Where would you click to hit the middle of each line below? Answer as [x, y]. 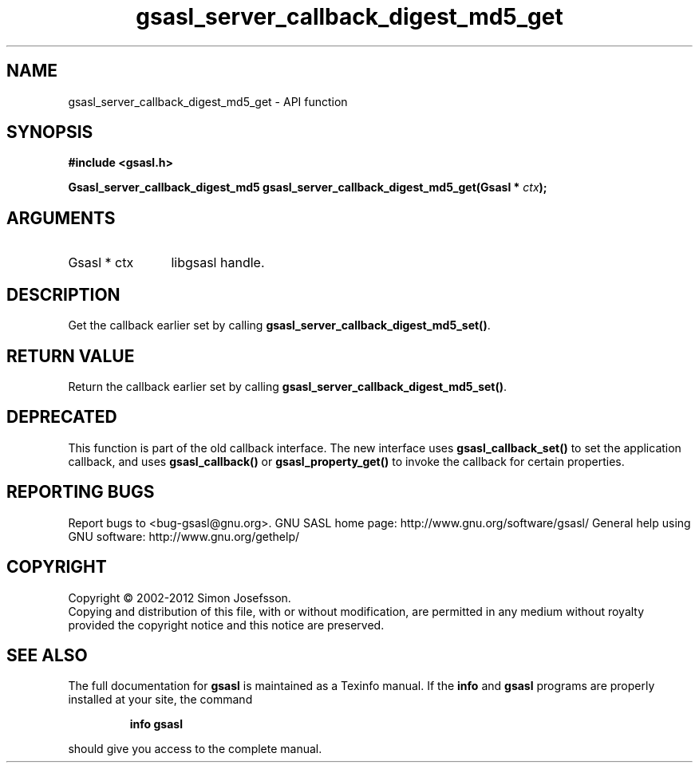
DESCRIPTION [63, 294]
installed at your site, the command [160, 700]
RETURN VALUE [71, 356]
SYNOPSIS [50, 132]
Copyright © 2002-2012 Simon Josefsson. [180, 597]
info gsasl [156, 724]
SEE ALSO [47, 655]
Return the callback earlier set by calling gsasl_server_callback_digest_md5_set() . [288, 386]
